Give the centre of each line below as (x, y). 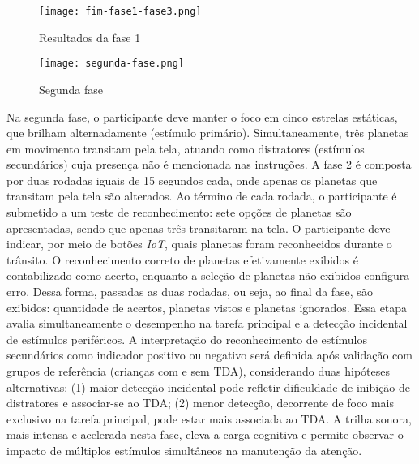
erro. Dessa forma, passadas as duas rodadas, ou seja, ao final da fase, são (190, 292)
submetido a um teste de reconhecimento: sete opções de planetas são (179, 212)
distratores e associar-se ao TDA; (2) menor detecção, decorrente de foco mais (200, 403)
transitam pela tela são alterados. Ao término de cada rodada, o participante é (202, 196)
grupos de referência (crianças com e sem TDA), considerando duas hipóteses (198, 371)
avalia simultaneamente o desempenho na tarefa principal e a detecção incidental (207, 323)
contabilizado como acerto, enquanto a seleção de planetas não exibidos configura (208, 275)
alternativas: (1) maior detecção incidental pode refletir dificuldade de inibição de (209, 387)
